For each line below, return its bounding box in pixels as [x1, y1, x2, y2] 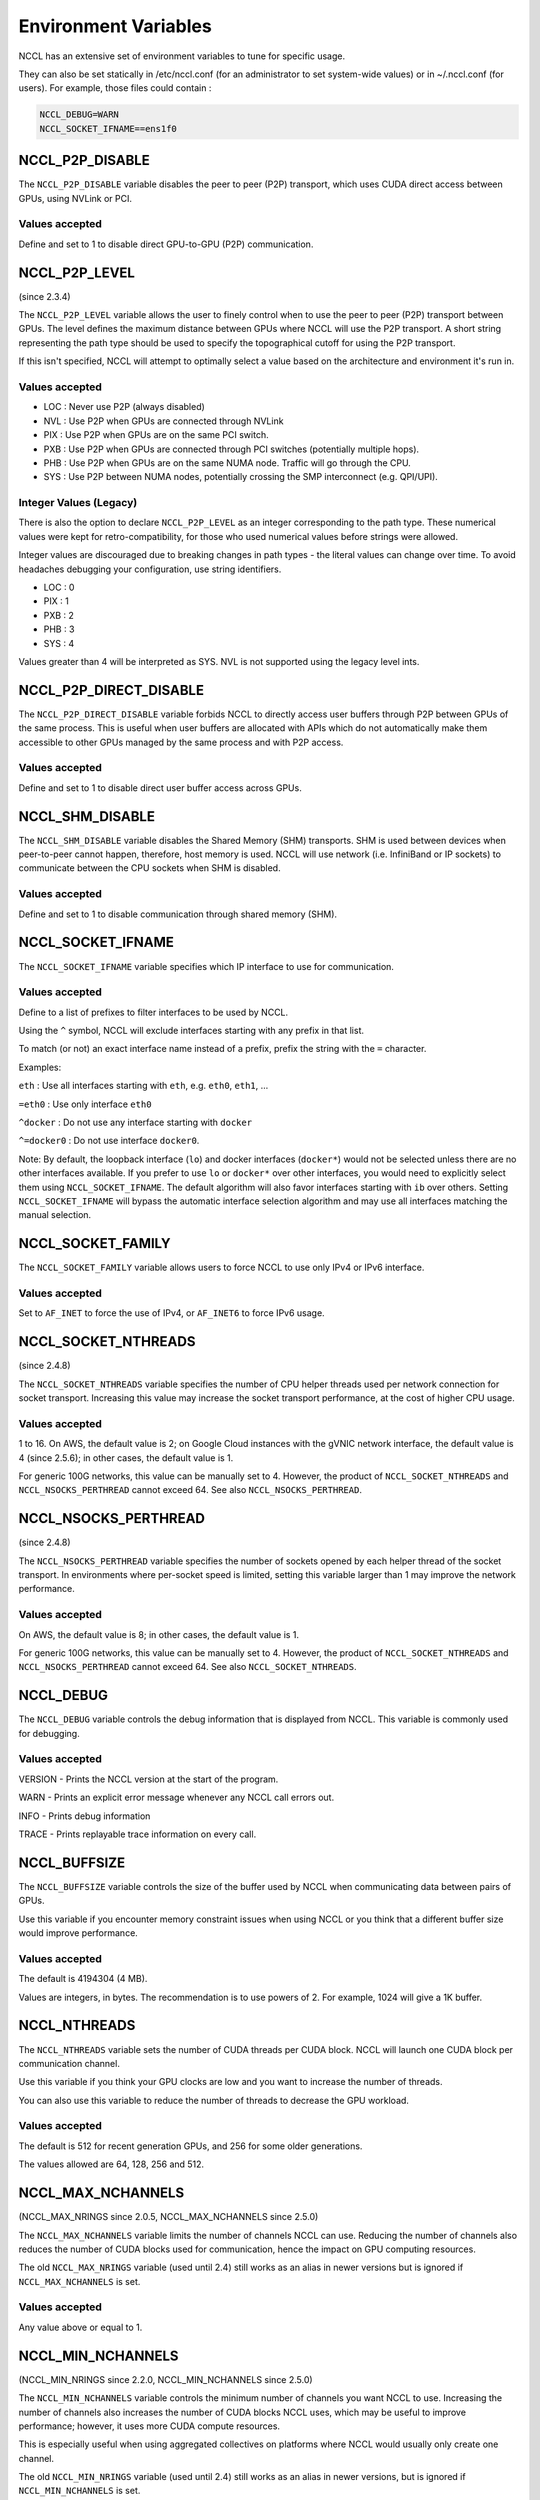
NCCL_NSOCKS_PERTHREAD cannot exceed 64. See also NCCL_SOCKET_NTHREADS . [18, 1661, 357, 1673]
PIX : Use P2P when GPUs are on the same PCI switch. [43, 429, 269, 441]
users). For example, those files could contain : [18, 82, 212, 94]
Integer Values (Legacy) [18, 496, 138, 510]
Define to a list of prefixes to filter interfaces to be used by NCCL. [18, 1006, 289, 1018]
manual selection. [18, 1209, 92, 1221]
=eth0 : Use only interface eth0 [18, 1098, 152, 1110]
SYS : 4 [43, 637, 75, 649]
